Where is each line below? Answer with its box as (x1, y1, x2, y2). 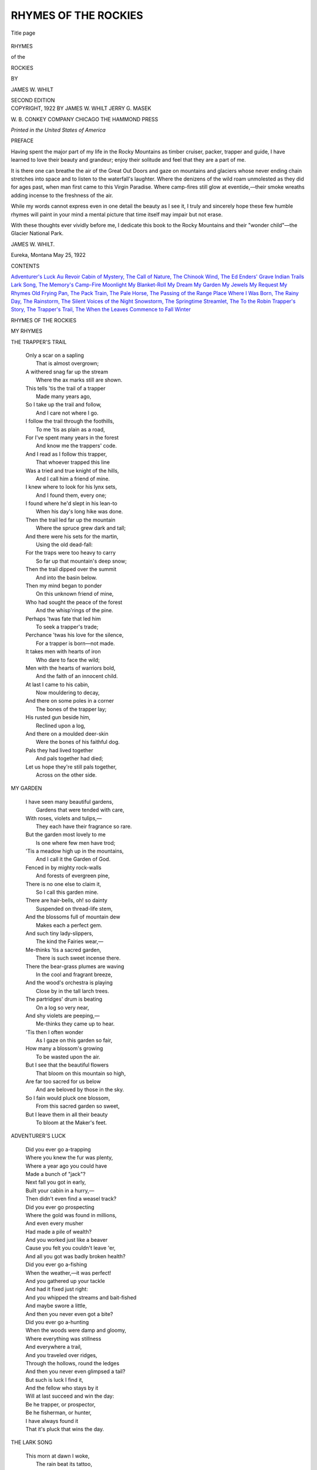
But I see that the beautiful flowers (25, 1061, 109, 1068)
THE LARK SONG (11, 1439, 53, 1446)
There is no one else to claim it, (25, 880, 102, 887)
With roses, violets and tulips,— (25, 814, 102, 821)
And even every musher (25, 1220, 83, 1227)
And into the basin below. (36, 574, 97, 581)
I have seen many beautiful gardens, (25, 798, 114, 805)
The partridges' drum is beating (25, 995, 103, 1003)
